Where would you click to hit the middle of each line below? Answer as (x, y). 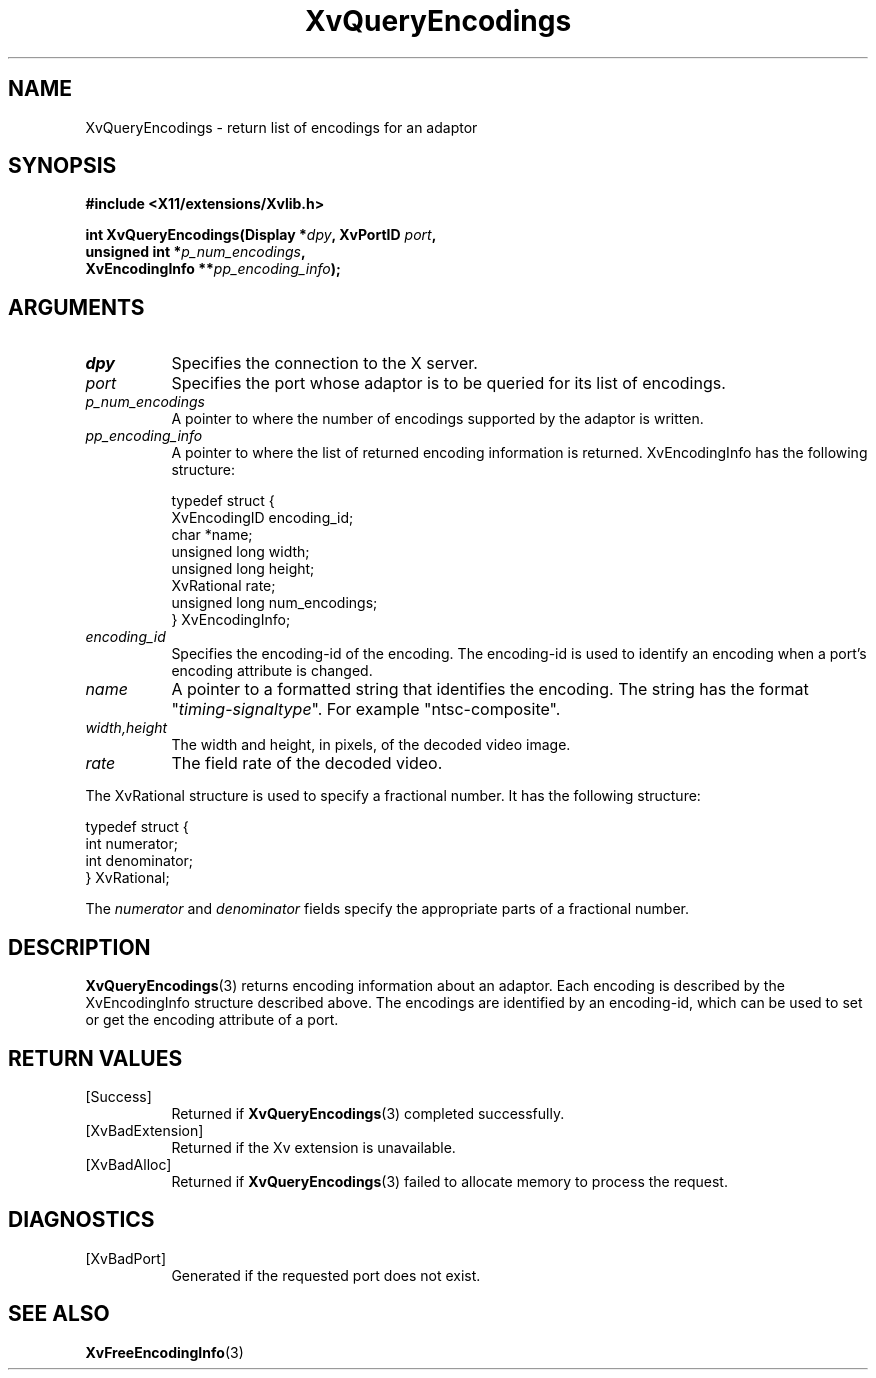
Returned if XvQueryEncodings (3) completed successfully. (368, 1113)
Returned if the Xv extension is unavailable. (313, 1147)
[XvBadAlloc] (128, 1164)
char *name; (212, 535)
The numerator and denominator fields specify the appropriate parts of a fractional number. (387, 909)
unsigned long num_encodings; (274, 603)
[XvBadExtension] (144, 1130)
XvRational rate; (223, 586)
